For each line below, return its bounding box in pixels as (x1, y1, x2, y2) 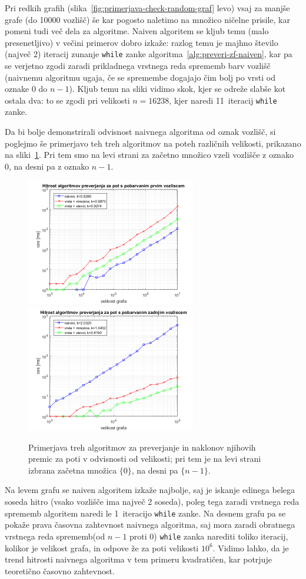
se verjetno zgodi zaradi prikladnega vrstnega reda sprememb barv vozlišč (5, 59, 271, 72)
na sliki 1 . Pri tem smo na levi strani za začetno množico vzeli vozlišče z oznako (5, 148, 294, 161)
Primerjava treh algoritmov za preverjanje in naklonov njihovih (28, 441, 256, 453)
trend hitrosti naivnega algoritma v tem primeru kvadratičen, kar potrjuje (5, 553, 272, 565)
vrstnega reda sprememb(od (5, 530, 105, 542)
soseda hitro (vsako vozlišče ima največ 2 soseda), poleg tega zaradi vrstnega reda (5, 495, 300, 507)
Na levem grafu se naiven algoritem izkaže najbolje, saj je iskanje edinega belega (5, 484, 295, 496)
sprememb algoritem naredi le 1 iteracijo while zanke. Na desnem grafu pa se (5, 507, 286, 519)
